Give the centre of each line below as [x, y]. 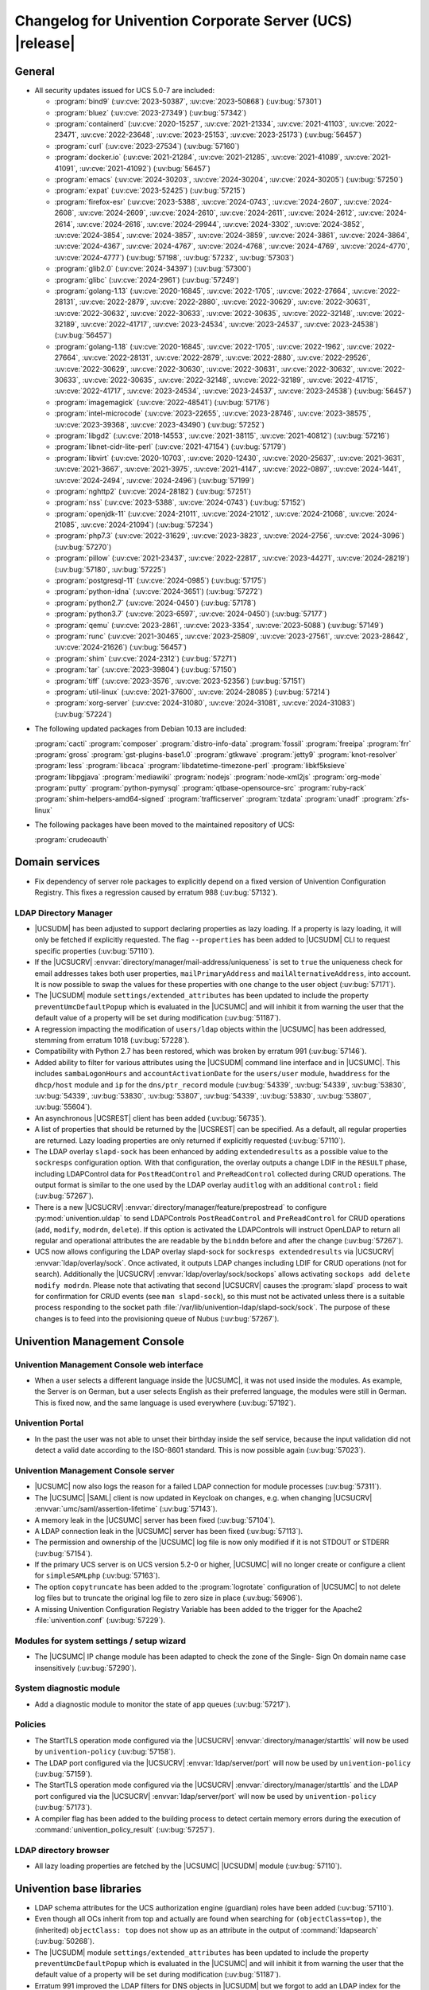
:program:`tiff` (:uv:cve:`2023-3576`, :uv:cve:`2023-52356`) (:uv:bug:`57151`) [180, 681]
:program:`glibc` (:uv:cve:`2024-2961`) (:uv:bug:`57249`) [147, 279]
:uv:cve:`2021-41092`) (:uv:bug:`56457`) [145, 168]
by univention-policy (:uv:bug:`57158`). [105, 1752]
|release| [45, 43]
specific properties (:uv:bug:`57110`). [95, 950]
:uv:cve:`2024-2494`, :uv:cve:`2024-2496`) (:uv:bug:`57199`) [154, 480]
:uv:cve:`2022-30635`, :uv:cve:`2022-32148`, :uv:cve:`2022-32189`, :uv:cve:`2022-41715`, [230, 380]
